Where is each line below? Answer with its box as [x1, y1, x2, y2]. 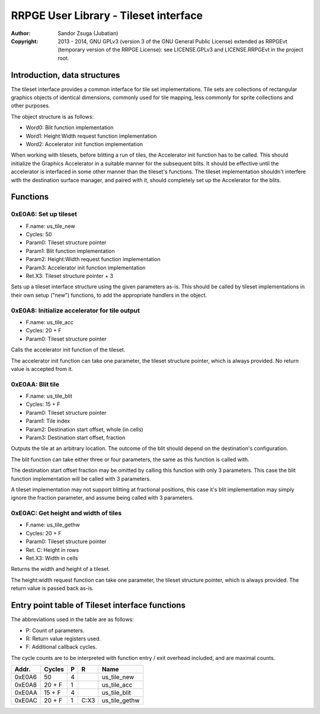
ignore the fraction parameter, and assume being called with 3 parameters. [11, 494, 194, 502]
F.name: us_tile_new [25, 223, 75, 230]
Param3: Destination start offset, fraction [25, 434, 126, 441]
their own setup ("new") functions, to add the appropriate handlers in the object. [11, 291, 207, 299]
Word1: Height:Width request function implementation [25, 132, 157, 139]
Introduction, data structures [11, 70, 120, 80]
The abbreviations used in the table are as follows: [11, 616, 135, 623]
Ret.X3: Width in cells [25, 555, 78, 562]
